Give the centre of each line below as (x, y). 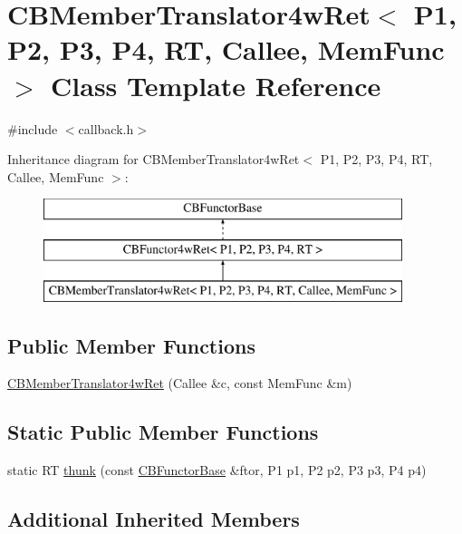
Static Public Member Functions (163, 432)
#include (33, 128)
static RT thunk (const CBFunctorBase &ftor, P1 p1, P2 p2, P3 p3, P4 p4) (217, 470)
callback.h (106, 128)
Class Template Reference (216, 85)
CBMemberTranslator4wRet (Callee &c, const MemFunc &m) (180, 383)
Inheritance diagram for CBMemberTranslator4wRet (154, 159)
